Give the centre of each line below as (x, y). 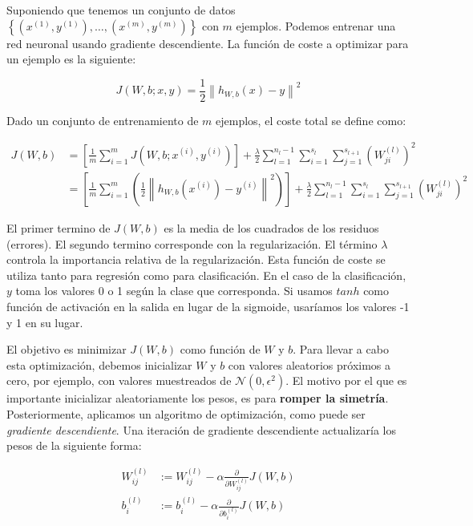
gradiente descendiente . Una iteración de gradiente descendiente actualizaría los (201, 429)
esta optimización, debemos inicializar (99, 364)
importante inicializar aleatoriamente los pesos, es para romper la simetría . (198, 398)
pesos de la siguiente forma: (74, 445)
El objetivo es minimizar (67, 349)
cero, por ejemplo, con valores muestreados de (119, 380)
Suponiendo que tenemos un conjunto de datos (121, 10)
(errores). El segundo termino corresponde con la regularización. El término (192, 243)
